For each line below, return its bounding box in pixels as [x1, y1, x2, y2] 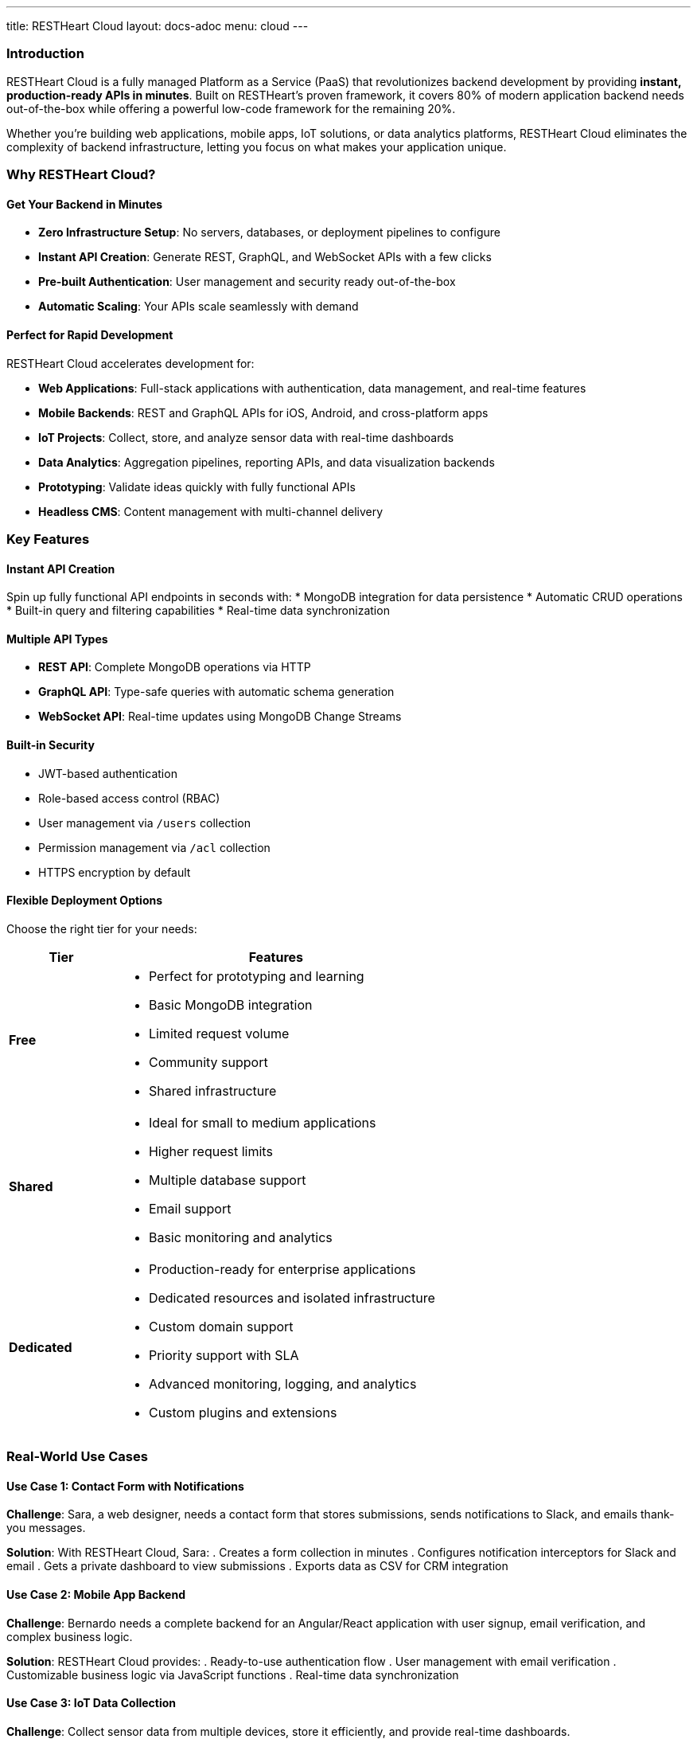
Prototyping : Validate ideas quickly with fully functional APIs [38, 479, 356, 494]
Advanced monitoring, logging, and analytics [148, 1375, 417, 1392]
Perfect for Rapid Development [6, 327, 173, 342]
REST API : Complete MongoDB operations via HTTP [38, 660, 311, 674]
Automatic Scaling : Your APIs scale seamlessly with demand [38, 299, 359, 314]
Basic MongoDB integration [148, 996, 313, 1013]
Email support [148, 1200, 232, 1217]
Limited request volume [148, 1025, 290, 1041]
